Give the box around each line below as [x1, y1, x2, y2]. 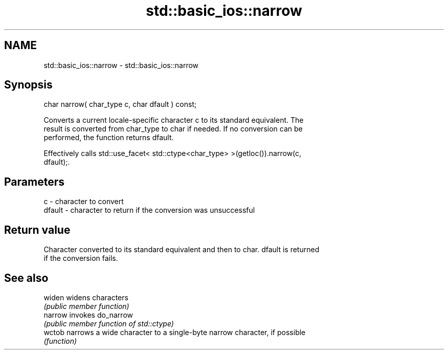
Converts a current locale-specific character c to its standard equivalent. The [43, 116, 304, 125]
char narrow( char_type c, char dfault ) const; [43, 100, 197, 109]
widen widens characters [43, 293, 128, 302]
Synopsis [4, 78, 53, 92]
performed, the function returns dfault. [43, 133, 174, 142]
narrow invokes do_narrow [43, 310, 133, 319]
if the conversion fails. [43, 254, 118, 263]
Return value [4, 223, 71, 236]
